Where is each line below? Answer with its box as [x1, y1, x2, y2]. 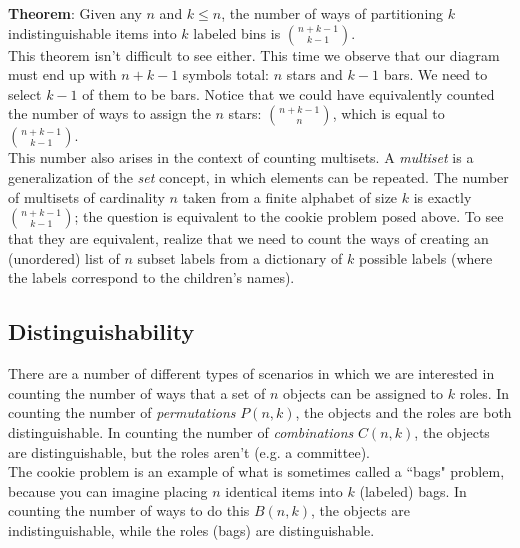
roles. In [459, 382, 510, 403]
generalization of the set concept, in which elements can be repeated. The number [8, 166, 509, 187]
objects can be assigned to [282, 382, 444, 403]
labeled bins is [193, 22, 281, 43]
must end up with [8, 64, 117, 85]
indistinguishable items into [8, 22, 177, 43]
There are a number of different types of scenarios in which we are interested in [8, 363, 495, 384]
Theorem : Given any [8, 3, 142, 23]
